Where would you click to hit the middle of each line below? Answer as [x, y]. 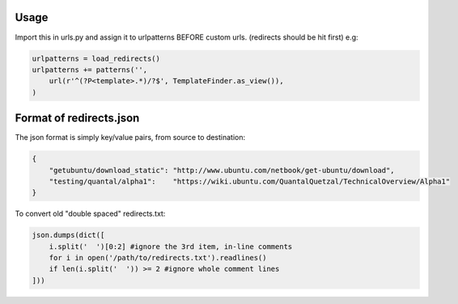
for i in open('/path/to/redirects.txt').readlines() [158, 258]
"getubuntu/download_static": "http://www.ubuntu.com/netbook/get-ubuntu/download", [222, 170]
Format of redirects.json [77, 118]
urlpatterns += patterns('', [90, 70]
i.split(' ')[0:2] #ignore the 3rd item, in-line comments [171, 246]
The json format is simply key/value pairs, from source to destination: [130, 137]
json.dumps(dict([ [68, 235]
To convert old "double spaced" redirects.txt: [90, 213]
